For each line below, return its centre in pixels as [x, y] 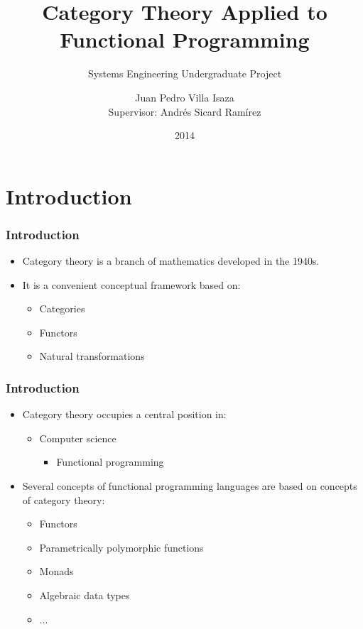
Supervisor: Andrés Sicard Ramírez [185, 111]
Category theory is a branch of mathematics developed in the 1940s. [171, 261]
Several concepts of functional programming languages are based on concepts [190, 486]
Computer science [78, 438]
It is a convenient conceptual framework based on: [131, 284]
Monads [56, 571]
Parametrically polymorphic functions [121, 547]
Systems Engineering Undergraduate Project [185, 73]
